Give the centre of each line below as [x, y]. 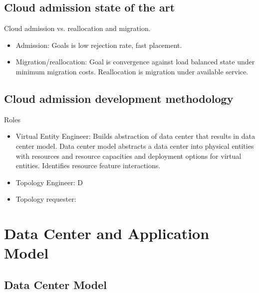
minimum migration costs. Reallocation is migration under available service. [132, 71]
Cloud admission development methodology [119, 98]
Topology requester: [46, 199]
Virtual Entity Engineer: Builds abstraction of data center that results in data [135, 136]
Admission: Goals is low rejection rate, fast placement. [99, 45]
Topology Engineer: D [49, 182]
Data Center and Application [107, 233]
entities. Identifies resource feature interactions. [88, 165]
